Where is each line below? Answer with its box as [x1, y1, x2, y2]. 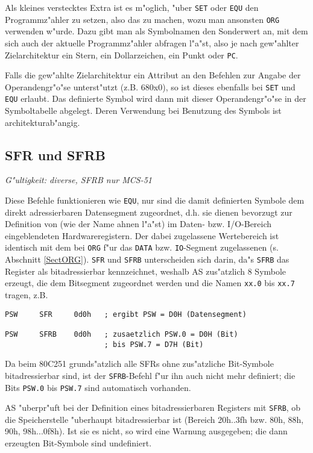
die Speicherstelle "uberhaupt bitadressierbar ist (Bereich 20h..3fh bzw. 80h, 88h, [5, 413, 304, 425]
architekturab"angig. [5, 116, 80, 128]
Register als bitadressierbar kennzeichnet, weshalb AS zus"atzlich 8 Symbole [5, 264, 286, 277]
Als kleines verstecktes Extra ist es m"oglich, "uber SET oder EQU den [5, 1, 259, 13]
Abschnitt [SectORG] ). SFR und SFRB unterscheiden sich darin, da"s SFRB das [5, 253, 289, 266]
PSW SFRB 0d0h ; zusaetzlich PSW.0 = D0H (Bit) [5, 330, 238, 339]
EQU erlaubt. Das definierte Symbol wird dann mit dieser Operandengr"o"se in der [5, 92, 306, 105]
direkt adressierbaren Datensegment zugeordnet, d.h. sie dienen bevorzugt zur [5, 205, 292, 218]
